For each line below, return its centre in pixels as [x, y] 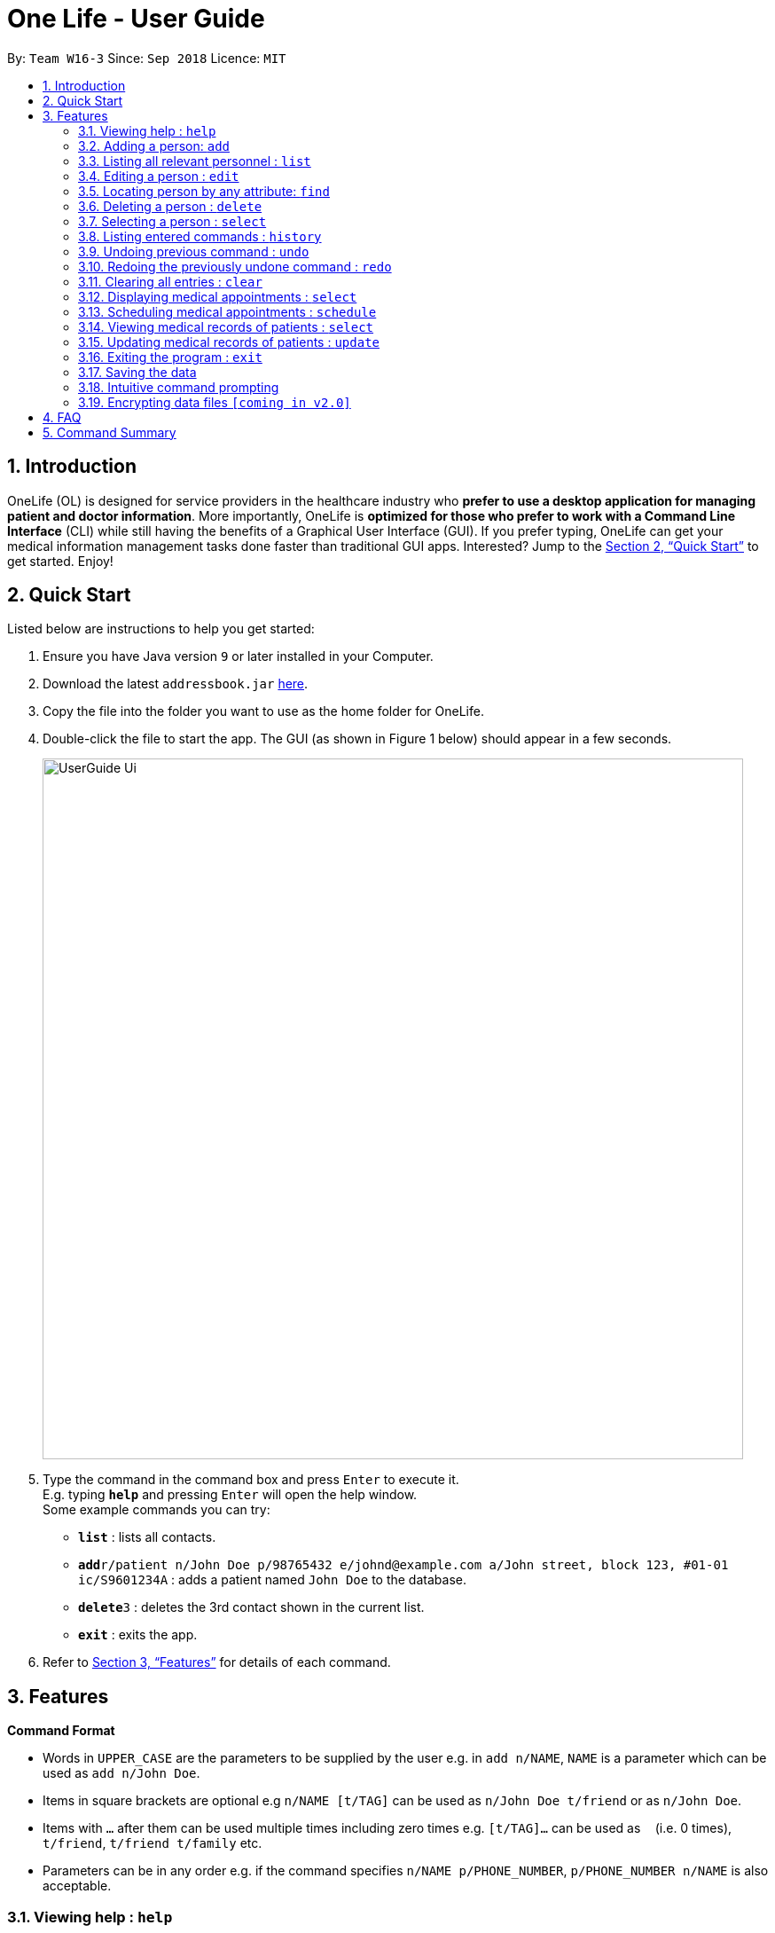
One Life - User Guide [136, 19]
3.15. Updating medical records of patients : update [229, 342]
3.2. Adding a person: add [154, 145]
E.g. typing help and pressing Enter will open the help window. [230, 1495]
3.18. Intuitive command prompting [179, 387]
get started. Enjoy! [60, 561]
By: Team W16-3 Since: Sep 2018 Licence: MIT [147, 58]
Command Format [61, 1731]
